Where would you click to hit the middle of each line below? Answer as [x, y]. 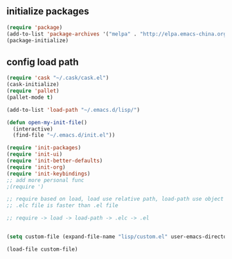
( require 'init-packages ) [44, 148]
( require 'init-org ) [36, 167]
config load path [43, 62]
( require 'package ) [35, 27]
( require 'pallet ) [33, 91]
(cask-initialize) [33, 85]
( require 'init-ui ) [35, 154]
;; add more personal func [45, 180]
